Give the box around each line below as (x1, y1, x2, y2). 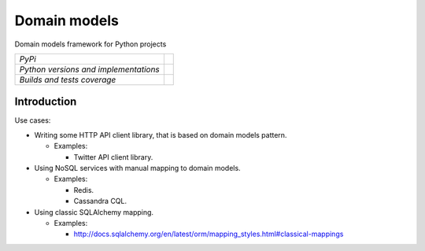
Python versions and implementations (19, 64, 161, 75)
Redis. (73, 185, 94, 194)
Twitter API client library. (73, 152, 153, 161)
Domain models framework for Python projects (14, 39, 167, 49)
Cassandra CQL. (73, 197, 128, 206)
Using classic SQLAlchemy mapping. (34, 207, 153, 216)
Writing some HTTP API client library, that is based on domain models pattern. (34, 130, 287, 139)
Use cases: (14, 116, 51, 125)
